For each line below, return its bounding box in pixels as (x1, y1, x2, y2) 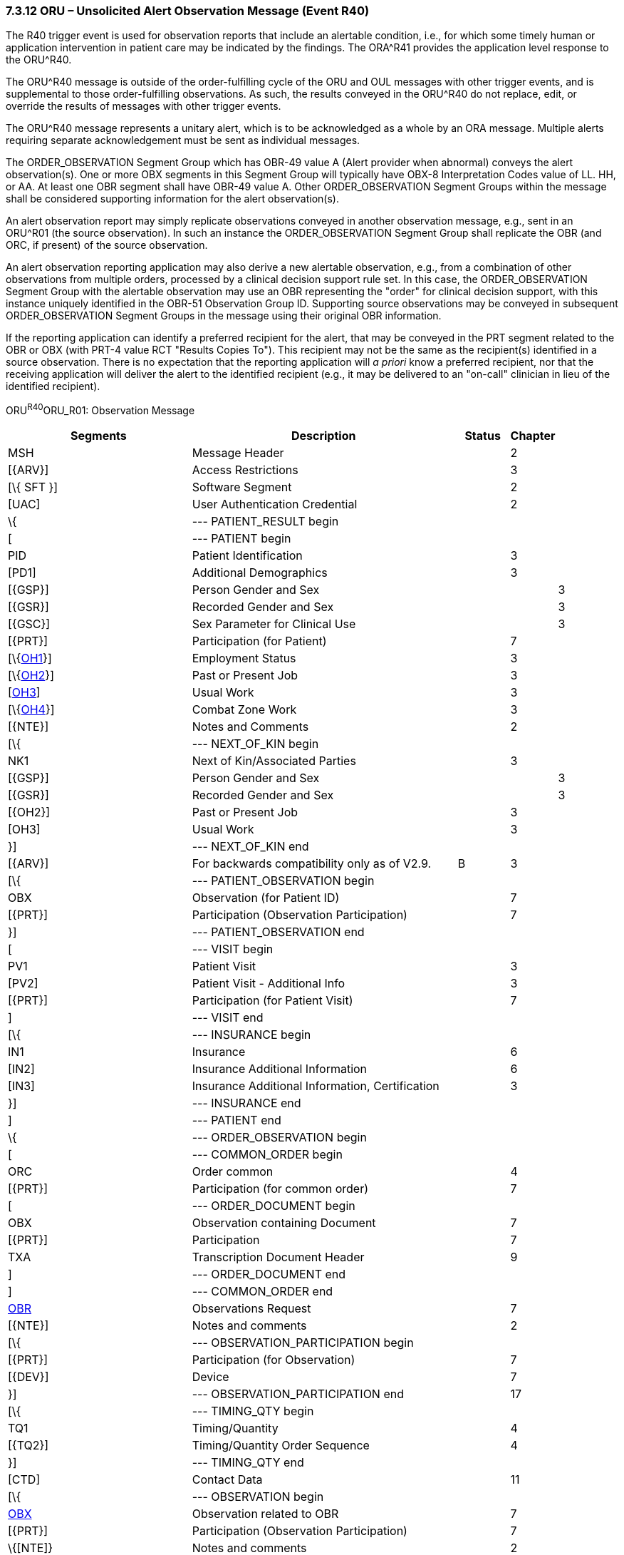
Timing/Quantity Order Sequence (192, 1438, 370, 1453)
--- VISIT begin (192, 942, 274, 957)
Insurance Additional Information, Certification (192, 1079, 440, 1094)
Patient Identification (192, 548, 303, 563)
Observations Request (192, 1301, 311, 1316)
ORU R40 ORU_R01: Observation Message (6, 402, 195, 417)
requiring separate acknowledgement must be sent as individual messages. (6, 134, 360, 147)
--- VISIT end (192, 1010, 264, 1025)
